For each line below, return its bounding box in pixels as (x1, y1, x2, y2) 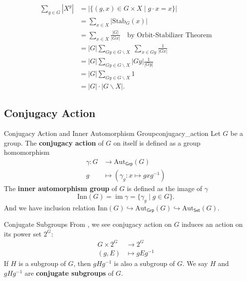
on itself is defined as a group (113, 137, 201, 148)
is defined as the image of (127, 183, 202, 193)
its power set (4, 228, 42, 238)
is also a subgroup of (114, 258, 175, 268)
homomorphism (4, 147, 50, 157)
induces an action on (181, 219, 243, 229)
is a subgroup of (18, 258, 66, 268)
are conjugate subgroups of (24, 267, 114, 278)
